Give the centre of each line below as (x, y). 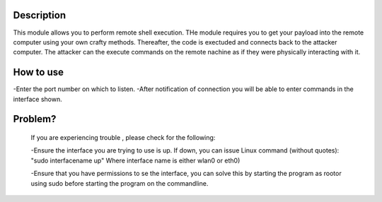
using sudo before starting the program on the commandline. (120, 183)
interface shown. (38, 99)
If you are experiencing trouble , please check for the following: (123, 137)
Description (40, 15)
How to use (38, 72)
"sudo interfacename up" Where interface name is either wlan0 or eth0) (135, 160)
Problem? (35, 119)
